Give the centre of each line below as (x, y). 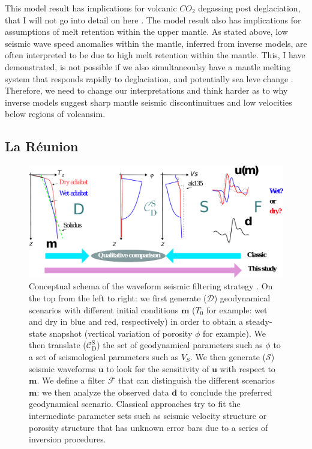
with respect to (247, 368)
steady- (259, 321)
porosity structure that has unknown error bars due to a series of (148, 427)
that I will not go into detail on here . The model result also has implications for (153, 20)
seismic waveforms (62, 368)
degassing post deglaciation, (249, 8)
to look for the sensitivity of (158, 368)
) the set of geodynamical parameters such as (180, 345)
